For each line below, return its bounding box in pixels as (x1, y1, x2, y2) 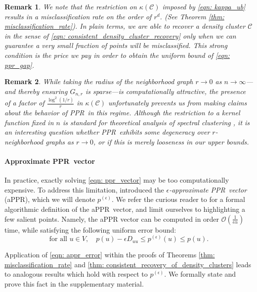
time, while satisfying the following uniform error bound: (4, 224, 176, 235)
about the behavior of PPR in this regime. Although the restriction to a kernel (4, 107, 240, 117)
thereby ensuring (18, 86, 68, 96)
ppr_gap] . (4, 59, 34, 70)
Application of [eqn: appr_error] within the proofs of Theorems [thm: (4, 249, 215, 260)
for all (49, 236, 67, 243)
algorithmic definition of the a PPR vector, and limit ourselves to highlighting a (4, 203, 246, 214)
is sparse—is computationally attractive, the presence (85, 86, 246, 96)
